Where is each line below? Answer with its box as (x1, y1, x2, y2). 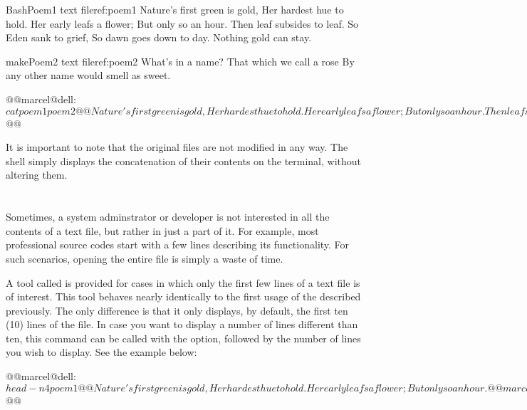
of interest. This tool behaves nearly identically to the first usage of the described (6, 289, 361, 304)
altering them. (6, 167, 68, 182)
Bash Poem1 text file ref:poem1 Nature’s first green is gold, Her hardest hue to (6, 2, 344, 16)
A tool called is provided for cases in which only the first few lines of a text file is (6, 275, 360, 290)
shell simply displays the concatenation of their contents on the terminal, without (6, 153, 362, 168)
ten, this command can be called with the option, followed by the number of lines (6, 330, 361, 345)
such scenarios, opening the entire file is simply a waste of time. (6, 251, 283, 266)
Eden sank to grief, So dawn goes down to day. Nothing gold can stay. (6, 30, 312, 45)
